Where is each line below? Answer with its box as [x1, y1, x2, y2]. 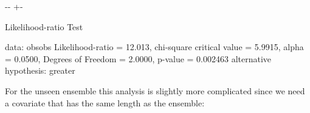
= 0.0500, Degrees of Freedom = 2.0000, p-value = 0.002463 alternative [5, 52, 272, 65]
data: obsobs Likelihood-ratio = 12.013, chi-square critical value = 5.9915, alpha [5, 40, 304, 53]
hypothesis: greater [5, 64, 75, 77]
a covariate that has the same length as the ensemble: [5, 96, 205, 109]
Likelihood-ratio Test [5, 20, 83, 33]
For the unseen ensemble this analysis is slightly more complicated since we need [5, 84, 305, 97]
